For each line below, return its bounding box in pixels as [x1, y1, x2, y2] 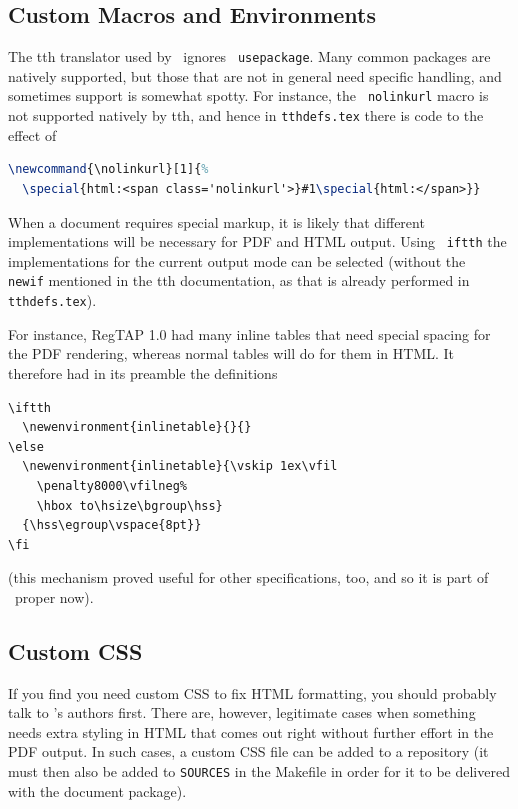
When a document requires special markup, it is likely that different [8, 211, 425, 232]
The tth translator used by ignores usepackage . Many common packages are [8, 46, 491, 67]
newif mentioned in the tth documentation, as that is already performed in [8, 270, 470, 291]
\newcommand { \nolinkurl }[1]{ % [8, 162, 209, 177]
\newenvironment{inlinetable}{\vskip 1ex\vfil [22, 459, 338, 474]
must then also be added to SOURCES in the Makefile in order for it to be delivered [8, 761, 510, 782]
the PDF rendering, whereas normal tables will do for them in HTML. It [8, 343, 455, 364]
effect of [8, 124, 57, 145]
